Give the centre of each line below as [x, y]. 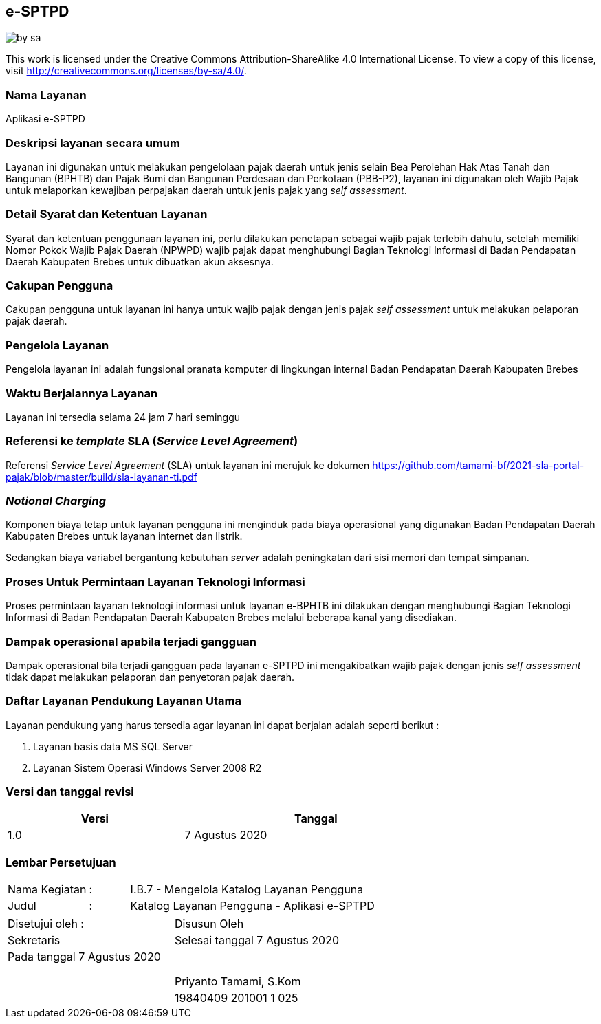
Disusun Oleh [209, 924]
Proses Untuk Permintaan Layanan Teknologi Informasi [155, 581]
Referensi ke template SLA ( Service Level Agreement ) [152, 441]
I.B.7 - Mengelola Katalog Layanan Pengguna [247, 890]
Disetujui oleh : [46, 924]
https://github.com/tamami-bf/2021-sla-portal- [478, 465]
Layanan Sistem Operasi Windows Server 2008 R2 [147, 767]
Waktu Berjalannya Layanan [82, 393]
